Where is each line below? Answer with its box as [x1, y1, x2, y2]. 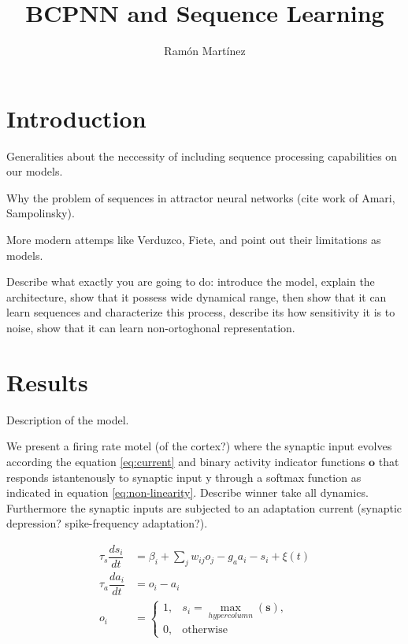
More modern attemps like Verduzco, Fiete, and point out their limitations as [6, 231, 381, 248]
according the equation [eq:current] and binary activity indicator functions [6, 453, 365, 469]
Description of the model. [6, 411, 129, 427]
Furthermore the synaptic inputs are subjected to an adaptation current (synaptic [6, 499, 402, 516]
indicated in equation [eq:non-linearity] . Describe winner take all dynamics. [6, 484, 369, 501]
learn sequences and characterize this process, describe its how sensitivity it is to [6, 304, 395, 320]
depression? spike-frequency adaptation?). [6, 515, 208, 531]
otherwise [182, 624, 228, 635]
